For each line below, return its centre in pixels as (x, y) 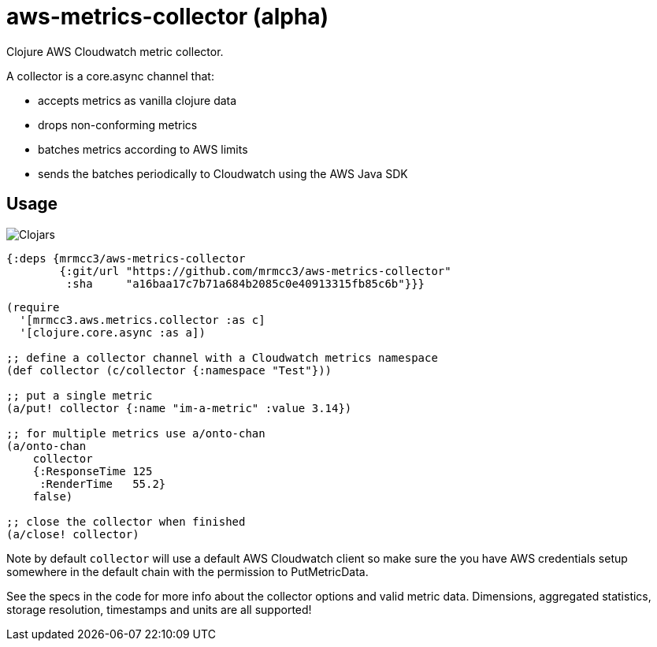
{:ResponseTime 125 (93, 471)
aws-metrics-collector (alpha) (168, 17)
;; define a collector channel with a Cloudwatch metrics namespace (222, 357)
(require (33, 307)
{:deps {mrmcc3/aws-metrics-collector (126, 258)
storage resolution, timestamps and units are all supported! (159, 609)
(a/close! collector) (73, 534)
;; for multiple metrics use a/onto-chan (136, 433)
